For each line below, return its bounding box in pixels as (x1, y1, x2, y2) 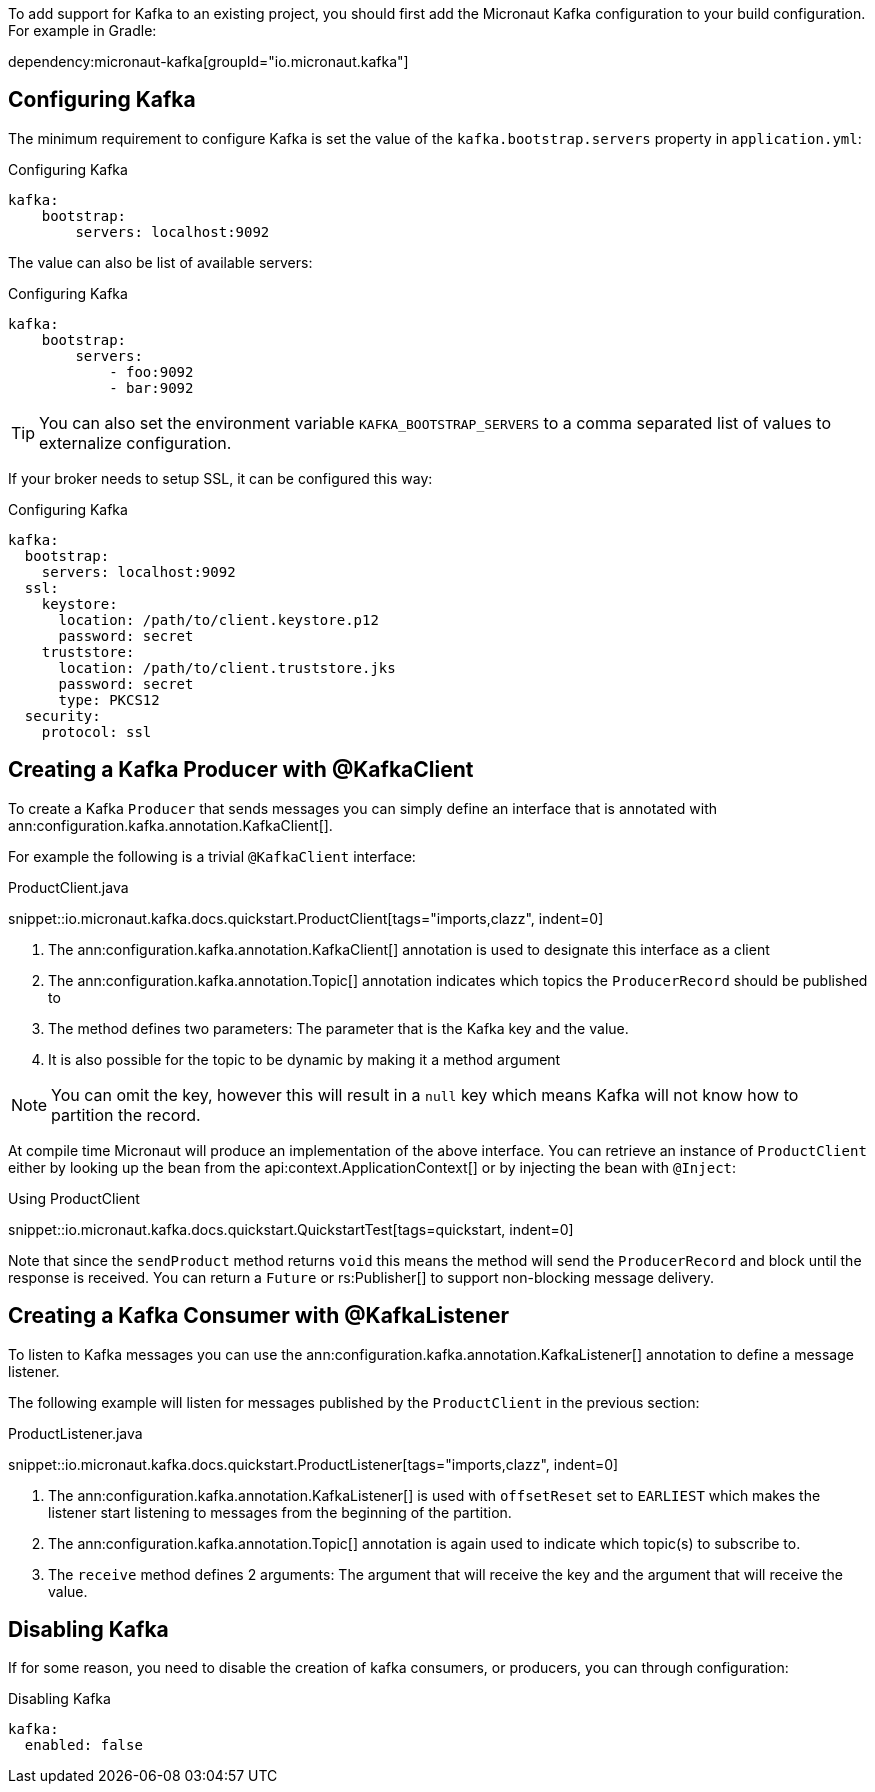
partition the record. (51, 1104, 201, 1125)
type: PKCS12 (58, 691, 160, 708)
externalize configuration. (39, 432, 232, 453)
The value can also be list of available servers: (8, 253, 313, 271)
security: (24, 707, 101, 724)
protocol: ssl (41, 723, 152, 740)
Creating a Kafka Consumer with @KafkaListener (8, 1303, 510, 1329)
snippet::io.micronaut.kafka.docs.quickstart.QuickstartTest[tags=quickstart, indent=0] (8, 1220, 574, 1238)
